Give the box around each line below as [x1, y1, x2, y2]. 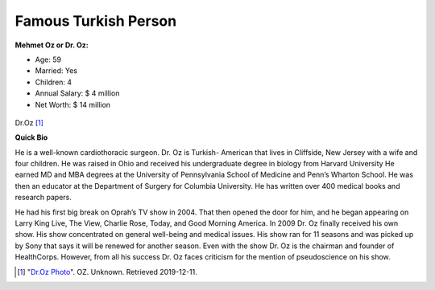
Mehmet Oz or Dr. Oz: [14, 40, 89, 50]
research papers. [14, 193, 72, 202]
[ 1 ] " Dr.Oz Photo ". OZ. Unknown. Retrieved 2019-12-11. [17, 267, 197, 276]
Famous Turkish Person [14, 12, 177, 30]
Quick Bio [14, 133, 48, 142]
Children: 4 [35, 77, 72, 87]
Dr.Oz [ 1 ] [14, 117, 44, 128]
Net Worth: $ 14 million [35, 100, 111, 109]
